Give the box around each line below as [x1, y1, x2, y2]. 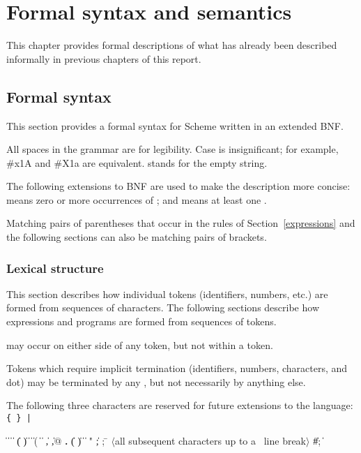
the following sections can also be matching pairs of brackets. [6, 230, 267, 244]
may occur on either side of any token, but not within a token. [6, 337, 273, 352]
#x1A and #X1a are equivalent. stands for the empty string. [6, 155, 268, 170]
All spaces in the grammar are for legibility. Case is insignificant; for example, [6, 142, 339, 156]
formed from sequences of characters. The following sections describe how [6, 300, 319, 315]
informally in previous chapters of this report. [6, 51, 201, 66]
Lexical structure [6, 259, 104, 276]
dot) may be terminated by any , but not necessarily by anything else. [6, 374, 306, 389]
